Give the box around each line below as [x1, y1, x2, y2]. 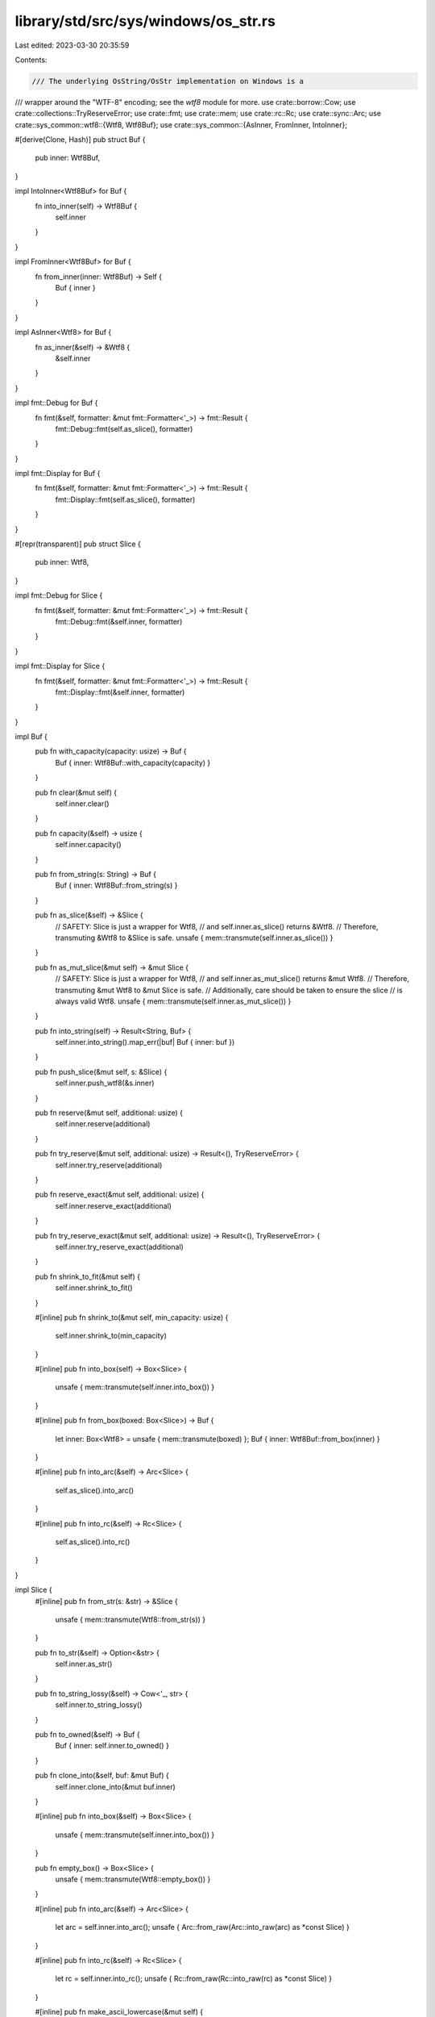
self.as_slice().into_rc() [55, 1537, 130, 1547]
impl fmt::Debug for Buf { [14, 398, 98, 407]
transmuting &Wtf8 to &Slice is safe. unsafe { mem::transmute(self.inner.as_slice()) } [55, 933, 333, 942]
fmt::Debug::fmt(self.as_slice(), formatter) [55, 424, 193, 433]
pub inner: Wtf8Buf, [35, 153, 101, 163]
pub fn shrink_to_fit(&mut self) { [35, 1272, 141, 1281]
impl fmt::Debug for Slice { [14, 591, 103, 600]
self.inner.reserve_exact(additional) [55, 1201, 172, 1210]
